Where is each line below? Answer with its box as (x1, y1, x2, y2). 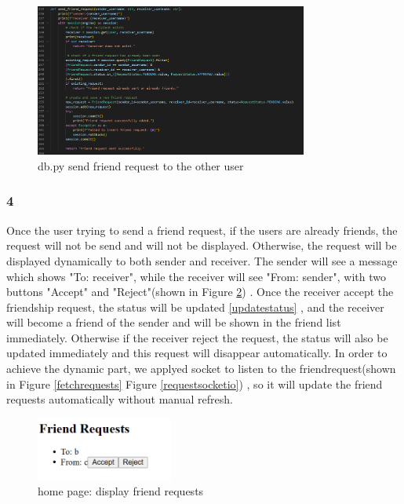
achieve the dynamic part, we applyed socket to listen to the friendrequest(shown (6, 360, 396, 377)
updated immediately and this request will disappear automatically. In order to (6, 345, 388, 361)
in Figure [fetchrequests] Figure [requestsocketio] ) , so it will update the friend (6, 375, 383, 392)
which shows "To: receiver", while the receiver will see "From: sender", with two (6, 268, 386, 284)
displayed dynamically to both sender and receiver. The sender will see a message (6, 252, 398, 268)
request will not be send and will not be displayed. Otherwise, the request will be (6, 237, 397, 254)
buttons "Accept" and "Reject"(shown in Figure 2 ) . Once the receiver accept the (6, 283, 394, 300)
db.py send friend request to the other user (38, 157, 244, 173)
